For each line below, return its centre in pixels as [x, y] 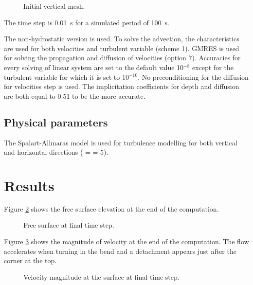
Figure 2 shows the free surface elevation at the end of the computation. [111, 208]
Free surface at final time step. [69, 225]
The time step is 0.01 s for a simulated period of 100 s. [87, 22]
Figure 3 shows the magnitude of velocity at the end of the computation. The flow [126, 241]
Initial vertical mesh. [54, 6]
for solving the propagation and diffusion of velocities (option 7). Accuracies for [122, 58]
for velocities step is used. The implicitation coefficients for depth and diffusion [122, 86]
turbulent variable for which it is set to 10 [66, 77]
